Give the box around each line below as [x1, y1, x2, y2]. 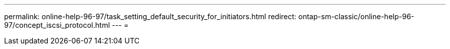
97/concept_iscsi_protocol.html [4, 21, 110, 29]
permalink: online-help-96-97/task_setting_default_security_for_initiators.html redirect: [4, 12, 296, 21]
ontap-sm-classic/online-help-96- [298, 12, 415, 21]
